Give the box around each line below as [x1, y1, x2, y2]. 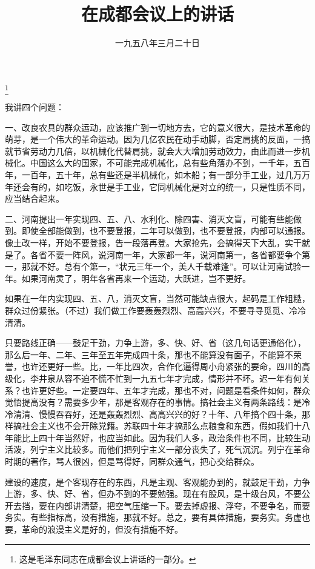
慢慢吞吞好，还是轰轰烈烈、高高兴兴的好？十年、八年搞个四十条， [38, 407, 302, 420]
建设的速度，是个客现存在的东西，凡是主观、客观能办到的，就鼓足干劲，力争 [5, 475, 310, 488]
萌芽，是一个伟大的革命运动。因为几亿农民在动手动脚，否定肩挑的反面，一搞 [5, 133, 310, 145]
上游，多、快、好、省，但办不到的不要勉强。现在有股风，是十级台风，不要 [5, 487, 302, 500]
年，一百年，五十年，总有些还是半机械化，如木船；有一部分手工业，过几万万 [5, 168, 310, 181]
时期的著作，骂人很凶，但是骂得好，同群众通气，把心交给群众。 [5, 455, 259, 468]
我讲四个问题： [5, 101, 64, 113]
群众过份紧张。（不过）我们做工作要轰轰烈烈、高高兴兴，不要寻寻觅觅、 [5, 304, 289, 316]
